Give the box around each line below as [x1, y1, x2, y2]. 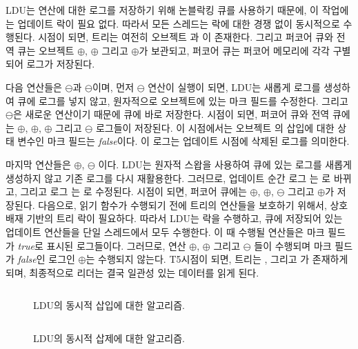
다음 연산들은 [6, 79, 62, 94]
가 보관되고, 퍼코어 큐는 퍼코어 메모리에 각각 [139, 43, 330, 57]
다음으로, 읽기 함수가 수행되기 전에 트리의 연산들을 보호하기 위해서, [38, 197, 327, 212]
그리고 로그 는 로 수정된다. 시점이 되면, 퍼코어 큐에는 [20, 184, 247, 199]
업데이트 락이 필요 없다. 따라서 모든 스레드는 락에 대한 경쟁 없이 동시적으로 [17, 16, 340, 30]
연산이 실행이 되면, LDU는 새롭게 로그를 [148, 79, 321, 94]
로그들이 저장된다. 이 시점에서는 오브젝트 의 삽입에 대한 [95, 120, 335, 134]
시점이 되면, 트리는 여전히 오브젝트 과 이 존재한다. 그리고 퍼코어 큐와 [38, 30, 334, 44]
